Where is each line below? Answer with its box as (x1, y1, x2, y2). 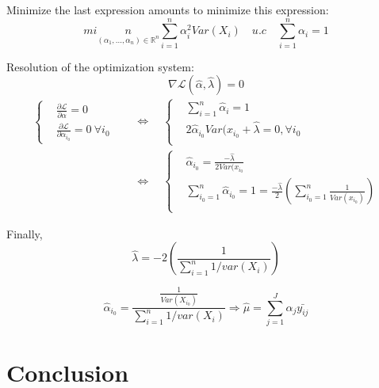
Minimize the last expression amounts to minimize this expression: (6, 2, 329, 17)
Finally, (6, 225, 43, 242)
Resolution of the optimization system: (6, 58, 194, 74)
